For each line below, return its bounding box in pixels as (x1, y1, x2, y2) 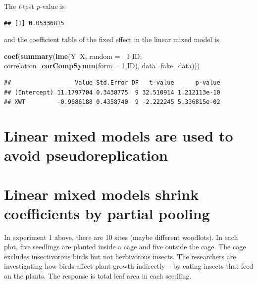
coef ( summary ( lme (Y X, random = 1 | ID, (4, 50, 142, 61)
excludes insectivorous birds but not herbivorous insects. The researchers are (4, 251, 236, 261)
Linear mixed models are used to (4, 125, 233, 145)
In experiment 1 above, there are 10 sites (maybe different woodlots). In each (4, 232, 238, 242)
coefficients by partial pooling (4, 203, 210, 223)
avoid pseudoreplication (4, 145, 168, 165)
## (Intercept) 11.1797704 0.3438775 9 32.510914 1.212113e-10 (4, 89, 220, 96)
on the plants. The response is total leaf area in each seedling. (4, 271, 192, 281)
